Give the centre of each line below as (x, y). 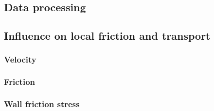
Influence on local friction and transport (107, 36)
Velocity (20, 59)
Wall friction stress (42, 104)
